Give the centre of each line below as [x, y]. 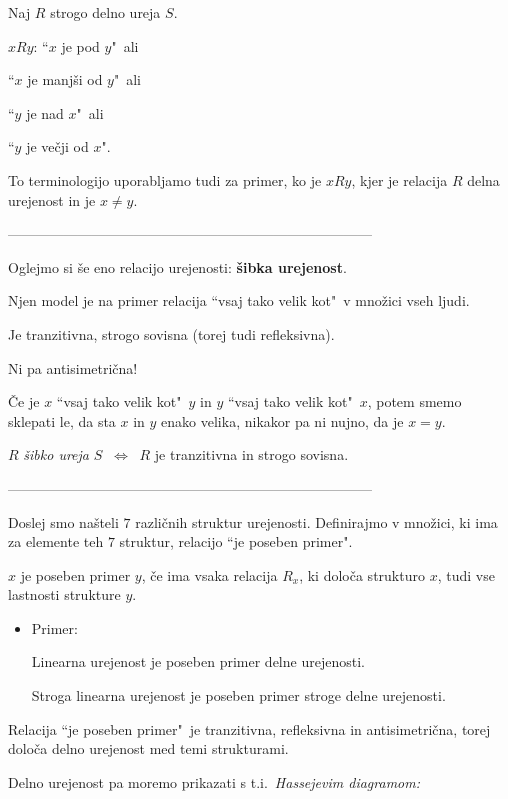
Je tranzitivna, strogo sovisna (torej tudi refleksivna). [171, 333]
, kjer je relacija [399, 179]
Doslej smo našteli [63, 521]
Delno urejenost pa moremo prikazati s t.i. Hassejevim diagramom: [214, 781]
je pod [80, 45]
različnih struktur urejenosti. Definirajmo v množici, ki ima [316, 521]
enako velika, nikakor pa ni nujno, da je [282, 420]
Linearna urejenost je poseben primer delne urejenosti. [198, 661]
